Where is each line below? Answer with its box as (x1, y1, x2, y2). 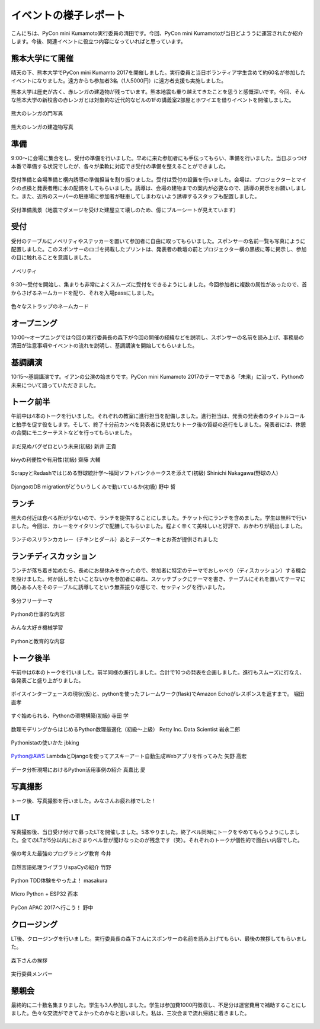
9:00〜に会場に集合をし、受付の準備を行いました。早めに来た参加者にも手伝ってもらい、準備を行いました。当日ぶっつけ (11, 154, 308, 161)
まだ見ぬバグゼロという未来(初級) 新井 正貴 (11, 442, 117, 450)
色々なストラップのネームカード (11, 302, 89, 309)
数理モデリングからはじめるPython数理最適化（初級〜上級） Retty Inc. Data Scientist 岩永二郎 (11, 726, 240, 733)
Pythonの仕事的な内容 (11, 611, 65, 618)
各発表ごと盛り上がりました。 (11, 676, 84, 684)
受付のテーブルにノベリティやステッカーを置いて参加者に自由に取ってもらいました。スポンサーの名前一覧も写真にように (11, 237, 306, 244)
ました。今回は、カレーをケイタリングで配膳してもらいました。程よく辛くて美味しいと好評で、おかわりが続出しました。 (11, 522, 306, 530)
